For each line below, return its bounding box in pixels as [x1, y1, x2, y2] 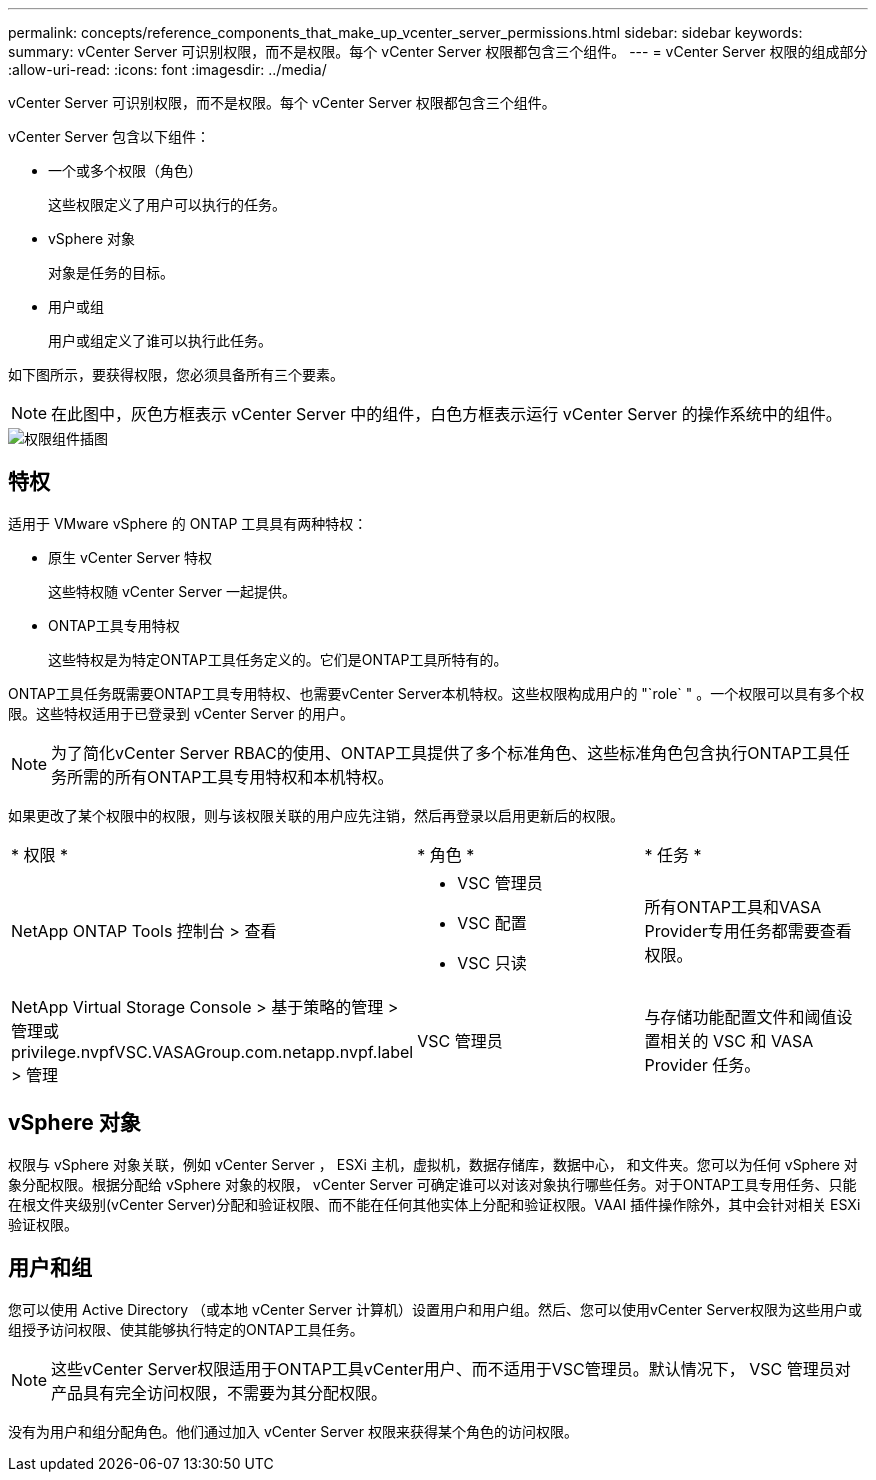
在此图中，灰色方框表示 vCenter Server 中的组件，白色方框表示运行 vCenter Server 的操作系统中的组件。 [51, 404, 842, 424]
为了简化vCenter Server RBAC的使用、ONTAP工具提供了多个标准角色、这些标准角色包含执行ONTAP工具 [51, 742, 834, 763]
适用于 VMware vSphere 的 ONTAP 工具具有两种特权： [8, 514, 368, 532]
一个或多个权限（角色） [48, 162, 202, 179]
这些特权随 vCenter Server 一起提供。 [48, 582, 296, 600]
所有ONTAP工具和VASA [644, 896, 822, 917]
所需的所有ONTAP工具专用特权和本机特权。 [67, 766, 394, 787]
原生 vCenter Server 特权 [48, 548, 212, 566]
